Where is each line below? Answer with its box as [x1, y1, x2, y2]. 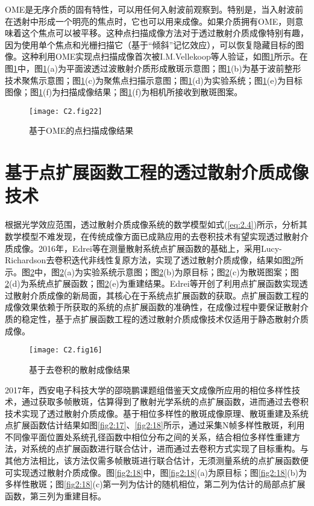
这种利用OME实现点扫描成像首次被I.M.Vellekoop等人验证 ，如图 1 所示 [21, 50, 291, 63]
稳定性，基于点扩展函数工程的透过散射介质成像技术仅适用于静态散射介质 [21, 313, 309, 325]
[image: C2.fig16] [29, 346, 102, 355]
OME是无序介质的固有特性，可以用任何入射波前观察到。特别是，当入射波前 [5, 3, 304, 15]
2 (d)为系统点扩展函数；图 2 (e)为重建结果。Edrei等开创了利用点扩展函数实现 [5, 277, 300, 290]
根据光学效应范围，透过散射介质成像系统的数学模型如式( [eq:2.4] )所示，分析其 [5, 218, 308, 231]
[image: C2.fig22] [29, 107, 102, 116]
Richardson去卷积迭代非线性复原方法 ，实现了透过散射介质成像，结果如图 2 [5, 254, 295, 266]
